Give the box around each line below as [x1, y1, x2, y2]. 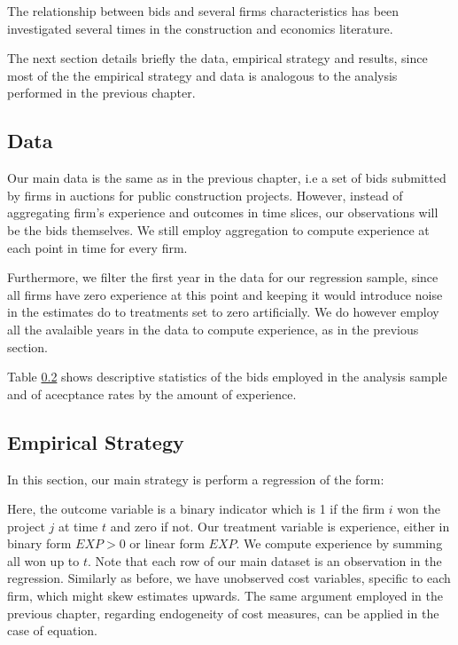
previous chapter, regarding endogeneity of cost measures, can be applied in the [7, 603, 439, 622]
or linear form [129, 534, 205, 553]
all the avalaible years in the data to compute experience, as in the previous [7, 319, 419, 338]
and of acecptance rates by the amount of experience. [7, 384, 297, 403]
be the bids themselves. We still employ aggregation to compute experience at [7, 220, 430, 239]
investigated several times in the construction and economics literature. [7, 19, 393, 37]
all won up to [7, 551, 80, 570]
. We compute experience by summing [236, 534, 443, 553]
